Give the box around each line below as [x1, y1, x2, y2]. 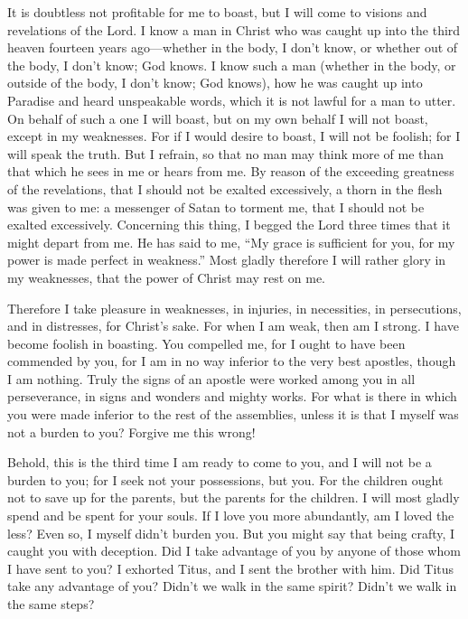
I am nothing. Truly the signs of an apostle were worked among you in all [7, 369, 416, 388]
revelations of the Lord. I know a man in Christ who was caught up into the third [7, 20, 461, 39]
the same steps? [7, 595, 95, 613]
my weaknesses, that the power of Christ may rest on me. [7, 267, 325, 286]
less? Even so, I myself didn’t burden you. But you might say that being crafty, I [7, 523, 455, 542]
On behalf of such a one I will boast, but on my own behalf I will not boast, [7, 108, 428, 127]
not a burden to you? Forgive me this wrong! [7, 422, 256, 441]
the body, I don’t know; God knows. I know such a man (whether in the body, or [7, 55, 456, 74]
